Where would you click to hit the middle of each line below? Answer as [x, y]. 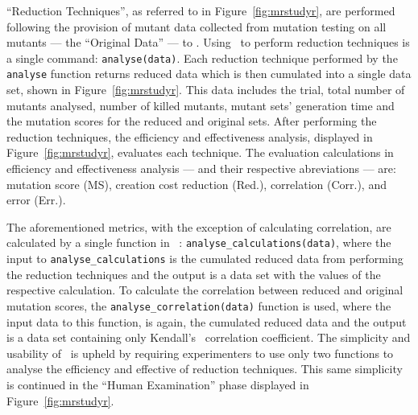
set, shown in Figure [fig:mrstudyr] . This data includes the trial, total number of [206, 90]
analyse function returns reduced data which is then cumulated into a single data [209, 74]
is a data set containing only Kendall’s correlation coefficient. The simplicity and [209, 337]
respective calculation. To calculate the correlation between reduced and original [205, 290]
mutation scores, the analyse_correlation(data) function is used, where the [199, 305]
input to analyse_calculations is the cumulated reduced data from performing [205, 259]
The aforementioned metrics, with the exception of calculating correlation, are [199, 226]
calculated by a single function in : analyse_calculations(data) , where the [199, 242]
